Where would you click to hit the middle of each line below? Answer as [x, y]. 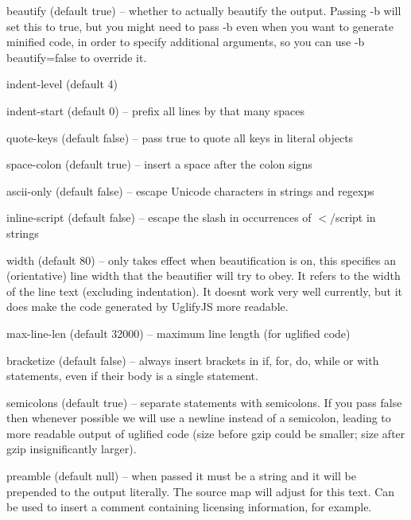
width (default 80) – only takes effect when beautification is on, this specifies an [201, 260]
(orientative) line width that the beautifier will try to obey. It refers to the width [204, 276]
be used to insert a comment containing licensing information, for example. [189, 507]
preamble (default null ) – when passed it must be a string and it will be [181, 476]
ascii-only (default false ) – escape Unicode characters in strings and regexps [190, 190]
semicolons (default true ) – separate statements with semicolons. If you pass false [204, 402]
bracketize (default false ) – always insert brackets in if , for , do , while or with [193, 360]
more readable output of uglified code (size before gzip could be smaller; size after [206, 433]
